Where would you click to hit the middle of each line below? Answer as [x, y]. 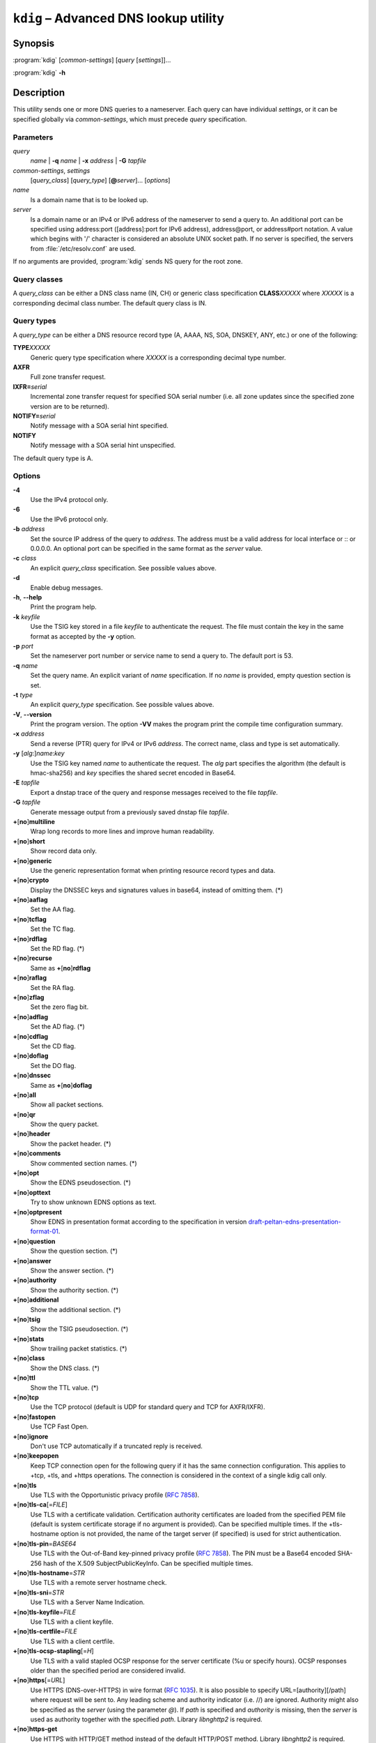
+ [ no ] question [34, 1241]
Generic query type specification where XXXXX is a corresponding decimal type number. [158, 357]
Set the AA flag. [53, 909]
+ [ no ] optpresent [38, 1212]
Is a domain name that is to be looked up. [89, 199]
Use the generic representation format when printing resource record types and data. [153, 870]
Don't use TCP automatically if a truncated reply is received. [117, 1446]
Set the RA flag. [53, 987]
